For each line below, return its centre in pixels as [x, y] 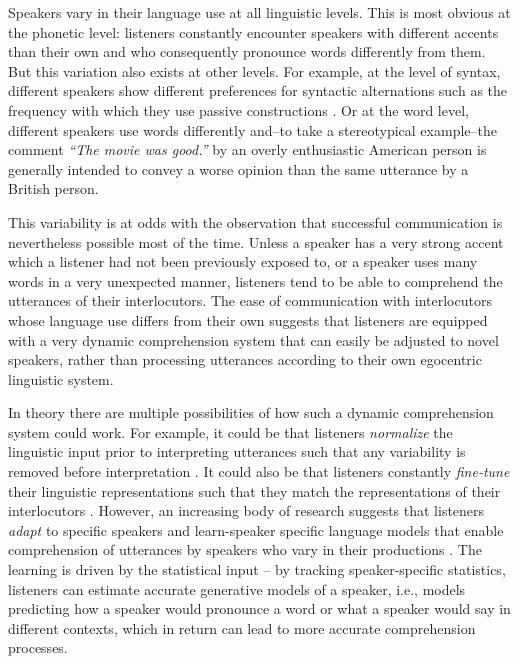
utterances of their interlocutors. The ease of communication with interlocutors [250, 300]
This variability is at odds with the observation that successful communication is [255, 221]
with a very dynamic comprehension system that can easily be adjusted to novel [253, 339]
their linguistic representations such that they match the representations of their [254, 490]
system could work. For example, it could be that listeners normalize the [230, 431]
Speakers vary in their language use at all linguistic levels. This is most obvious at [259, 12]
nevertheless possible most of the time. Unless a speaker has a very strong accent [256, 241]
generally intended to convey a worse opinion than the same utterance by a [238, 168]
